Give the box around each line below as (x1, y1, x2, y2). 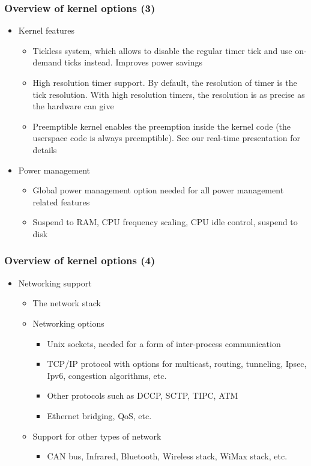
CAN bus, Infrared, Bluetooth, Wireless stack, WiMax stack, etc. (47, 450, 288, 462)
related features (32, 195, 90, 208)
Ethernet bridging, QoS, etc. (47, 409, 152, 422)
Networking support (18, 276, 92, 289)
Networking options (32, 316, 104, 329)
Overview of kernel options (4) (4, 253, 155, 268)
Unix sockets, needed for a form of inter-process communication (47, 337, 281, 349)
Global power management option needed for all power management (32, 184, 284, 196)
